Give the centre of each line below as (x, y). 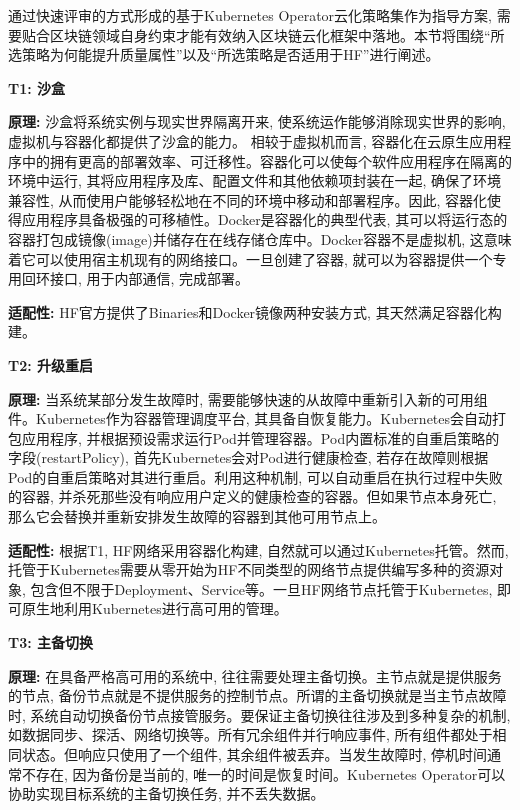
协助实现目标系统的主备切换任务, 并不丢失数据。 (166, 793)
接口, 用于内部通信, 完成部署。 (149, 278)
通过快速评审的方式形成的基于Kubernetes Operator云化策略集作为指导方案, (250, 15)
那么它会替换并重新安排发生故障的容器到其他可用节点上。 (197, 516)
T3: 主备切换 (51, 642)
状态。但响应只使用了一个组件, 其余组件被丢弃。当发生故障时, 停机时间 (254, 754)
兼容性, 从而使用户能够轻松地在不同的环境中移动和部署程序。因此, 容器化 (248, 199)
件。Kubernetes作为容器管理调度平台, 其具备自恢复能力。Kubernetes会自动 (250, 418)
